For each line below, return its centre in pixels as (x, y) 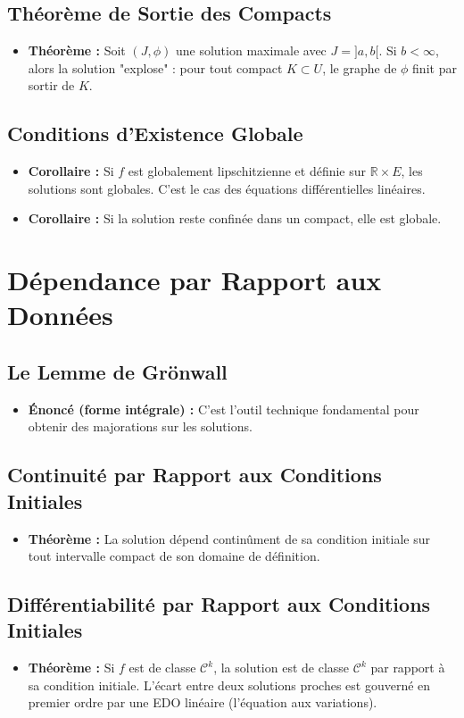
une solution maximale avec (251, 50)
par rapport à (408, 668)
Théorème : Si (71, 668)
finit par (435, 67)
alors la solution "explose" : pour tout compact (155, 67)
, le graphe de (360, 67)
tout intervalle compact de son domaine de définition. (174, 556)
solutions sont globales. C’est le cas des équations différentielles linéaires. (227, 188)
